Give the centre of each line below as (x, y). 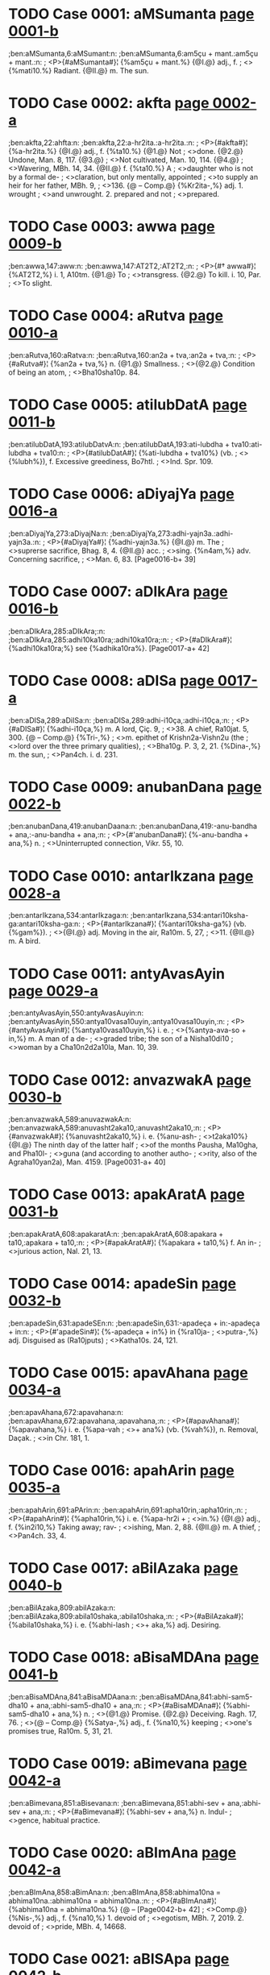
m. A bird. (25, 941)
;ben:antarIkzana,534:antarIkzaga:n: (69, 915)
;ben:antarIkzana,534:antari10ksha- (189, 915)
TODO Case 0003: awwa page (112, 227)
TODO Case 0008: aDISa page (112, 680)
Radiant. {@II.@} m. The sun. (101, 70)
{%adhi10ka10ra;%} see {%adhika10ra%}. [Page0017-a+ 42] (109, 648)
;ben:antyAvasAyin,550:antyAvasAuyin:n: (76, 1013)
